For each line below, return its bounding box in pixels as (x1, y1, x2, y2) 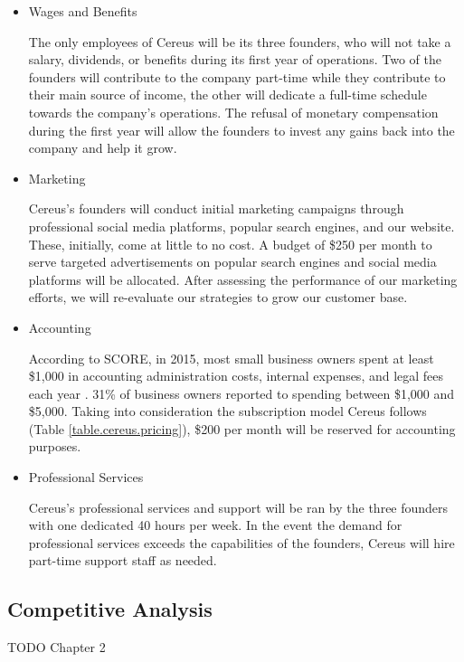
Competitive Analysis (7, 595, 213, 623)
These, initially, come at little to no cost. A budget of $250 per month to (28, 234, 432, 253)
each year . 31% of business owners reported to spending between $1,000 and (28, 383, 455, 402)
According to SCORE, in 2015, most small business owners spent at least (28, 348, 434, 367)
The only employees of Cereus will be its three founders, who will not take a (28, 32, 451, 51)
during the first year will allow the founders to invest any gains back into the (28, 120, 455, 139)
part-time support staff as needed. (28, 551, 217, 570)
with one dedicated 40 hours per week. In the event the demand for (28, 515, 402, 534)
